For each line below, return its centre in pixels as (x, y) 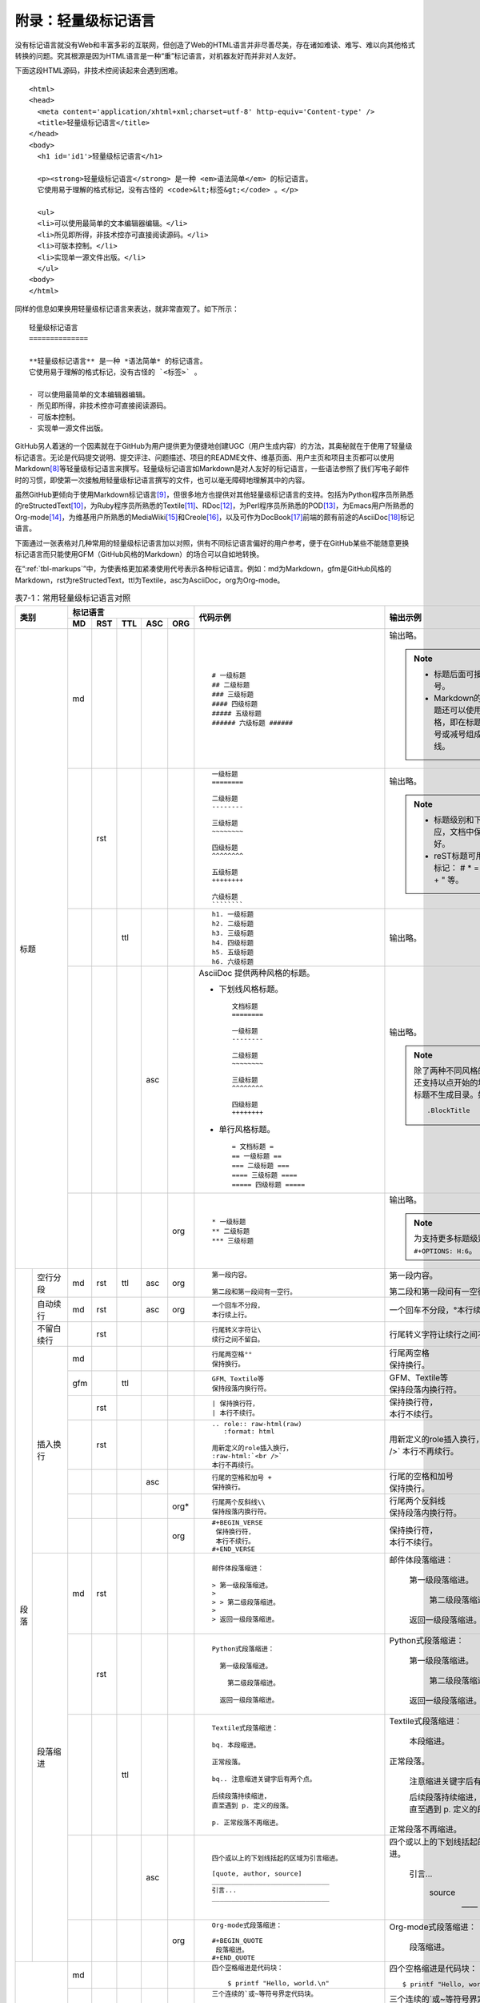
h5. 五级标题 (233, 952)
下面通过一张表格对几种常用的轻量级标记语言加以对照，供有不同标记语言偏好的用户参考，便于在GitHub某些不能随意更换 (212, 543)
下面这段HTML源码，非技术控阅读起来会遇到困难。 (99, 71)
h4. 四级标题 (233, 943)
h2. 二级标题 (233, 923)
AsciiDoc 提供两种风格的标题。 (257, 973)
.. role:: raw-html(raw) (257, 1423)
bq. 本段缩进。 (236, 1745)
